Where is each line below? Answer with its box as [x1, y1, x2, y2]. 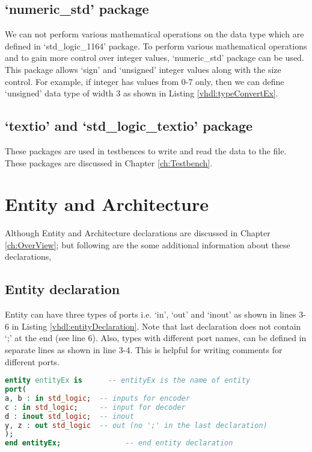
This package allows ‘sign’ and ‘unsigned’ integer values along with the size [5, 63, 281, 75]
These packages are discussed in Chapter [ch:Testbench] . [5, 156, 213, 169]
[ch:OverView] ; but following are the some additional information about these [5, 238, 290, 251]
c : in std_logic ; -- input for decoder [5, 403, 186, 412]
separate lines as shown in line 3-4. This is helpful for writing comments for [5, 344, 283, 356]
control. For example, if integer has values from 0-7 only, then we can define [5, 75, 284, 87]
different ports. [5, 355, 60, 368]
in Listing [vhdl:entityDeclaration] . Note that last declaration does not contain [11, 319, 301, 332]
